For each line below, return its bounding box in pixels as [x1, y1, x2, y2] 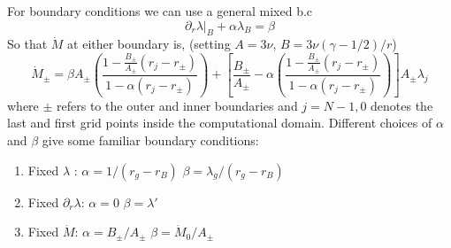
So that [7, 35, 48, 53]
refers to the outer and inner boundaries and [57, 96, 298, 114]
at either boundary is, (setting [67, 35, 231, 53]
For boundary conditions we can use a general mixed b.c [7, 2, 313, 19]
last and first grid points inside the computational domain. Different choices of [7, 113, 432, 132]
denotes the [371, 96, 433, 114]
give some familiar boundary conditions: [42, 131, 259, 150]
